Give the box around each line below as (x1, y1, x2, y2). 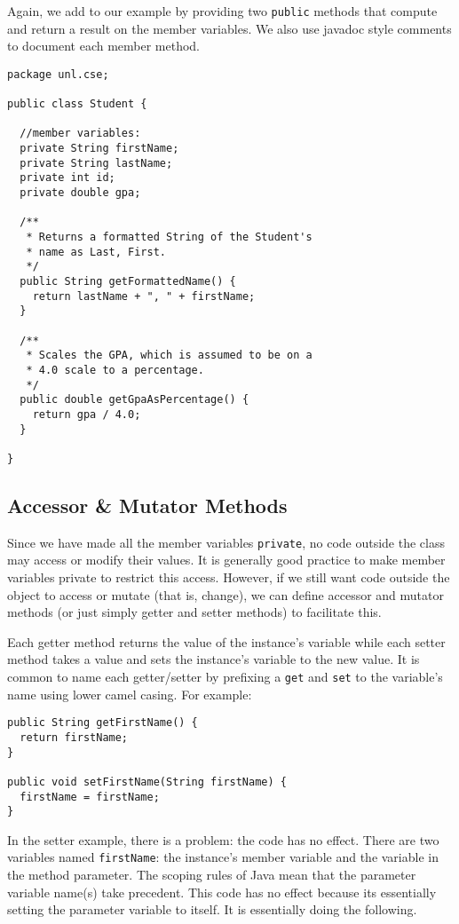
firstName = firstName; (20, 790, 160, 803)
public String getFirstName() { (7, 716, 198, 730)
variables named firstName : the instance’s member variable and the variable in (7, 848, 439, 866)
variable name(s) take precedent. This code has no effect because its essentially (7, 882, 437, 901)
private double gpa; (20, 186, 141, 200)
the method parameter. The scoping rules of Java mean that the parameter (7, 865, 416, 884)
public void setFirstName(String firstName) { (7, 775, 287, 788)
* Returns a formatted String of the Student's (26, 231, 313, 244)
